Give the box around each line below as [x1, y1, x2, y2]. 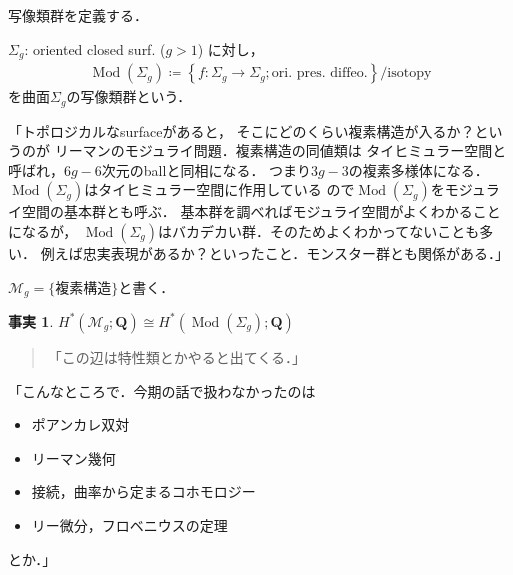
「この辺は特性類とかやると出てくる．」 [47, 346, 307, 367]
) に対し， [197, 38, 264, 59]
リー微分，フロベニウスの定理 [31, 514, 228, 535]
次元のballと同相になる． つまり [101, 159, 312, 180]
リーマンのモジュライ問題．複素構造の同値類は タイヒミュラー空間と [54, 140, 507, 161]
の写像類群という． [66, 86, 192, 107]
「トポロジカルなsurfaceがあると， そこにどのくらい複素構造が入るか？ [8, 120, 475, 141]
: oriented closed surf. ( [24, 38, 166, 59]
